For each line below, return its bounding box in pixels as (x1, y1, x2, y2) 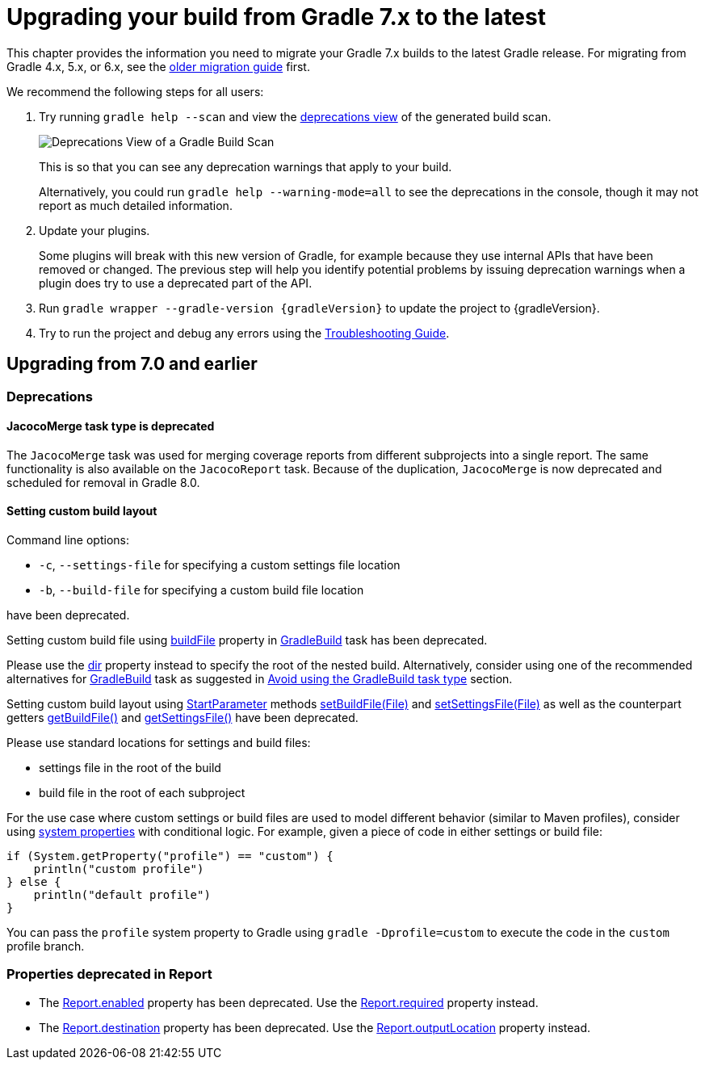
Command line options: (6, 533, 129, 548)
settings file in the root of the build (39, 761, 221, 775)
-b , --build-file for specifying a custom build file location (39, 583, 364, 598)
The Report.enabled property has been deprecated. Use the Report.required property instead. (39, 995, 539, 1009)
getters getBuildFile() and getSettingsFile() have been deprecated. (6, 711, 359, 725)
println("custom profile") (33, 862, 204, 876)
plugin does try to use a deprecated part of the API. (39, 275, 313, 290)
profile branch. (6, 939, 85, 954)
